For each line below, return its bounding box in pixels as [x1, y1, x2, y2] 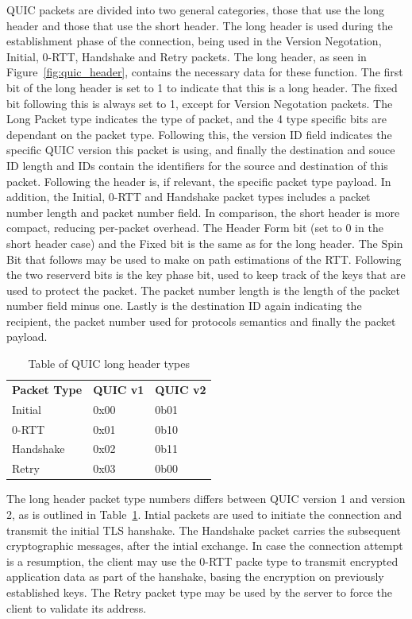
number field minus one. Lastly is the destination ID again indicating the [6, 297, 362, 314]
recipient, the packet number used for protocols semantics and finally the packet [6, 312, 396, 329]
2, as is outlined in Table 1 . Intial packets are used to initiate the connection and [6, 505, 402, 522]
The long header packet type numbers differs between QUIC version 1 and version [6, 490, 406, 507]
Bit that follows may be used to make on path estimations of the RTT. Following [6, 250, 402, 267]
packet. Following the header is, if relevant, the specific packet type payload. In [6, 172, 391, 189]
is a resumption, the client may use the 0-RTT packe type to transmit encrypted [6, 552, 399, 569]
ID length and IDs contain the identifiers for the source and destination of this [6, 157, 388, 173]
